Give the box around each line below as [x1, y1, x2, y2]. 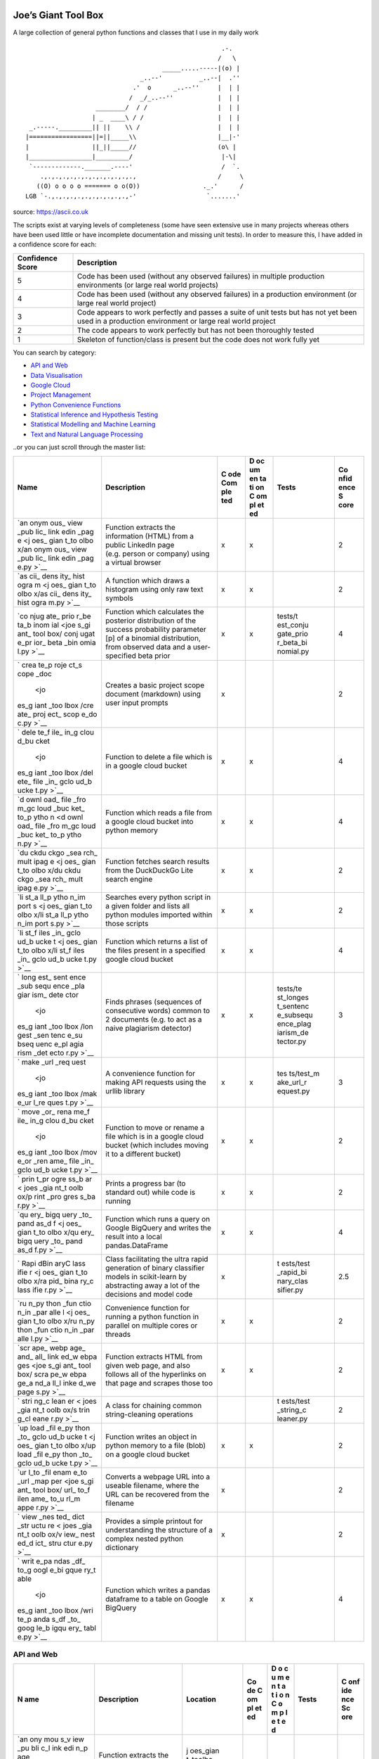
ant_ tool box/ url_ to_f [17, 1485, 91, 1494]
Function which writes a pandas [105, 1585, 211, 1595]
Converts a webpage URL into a [105, 1471, 211, 1481]
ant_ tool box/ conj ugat [17, 628, 95, 638]
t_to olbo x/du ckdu [17, 865, 81, 875]
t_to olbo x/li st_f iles [17, 945, 85, 955]
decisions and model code [105, 1289, 193, 1299]
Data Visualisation [30, 371, 83, 379]
